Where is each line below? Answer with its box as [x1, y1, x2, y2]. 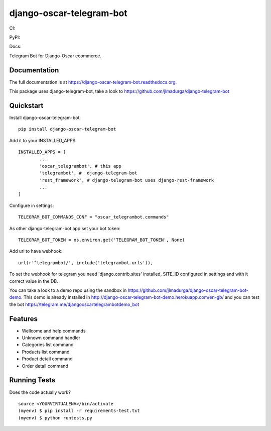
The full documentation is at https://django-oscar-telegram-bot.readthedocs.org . [9, 79, 177, 85]
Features [9, 314, 38, 323]
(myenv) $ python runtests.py [18, 415, 93, 420]
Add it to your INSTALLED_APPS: [9, 137, 77, 143]
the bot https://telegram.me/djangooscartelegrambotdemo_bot [9, 301, 140, 307]
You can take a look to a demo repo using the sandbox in [9, 287, 127, 293]
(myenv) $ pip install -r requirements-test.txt [18, 408, 140, 414]
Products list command [22, 349, 70, 355]
